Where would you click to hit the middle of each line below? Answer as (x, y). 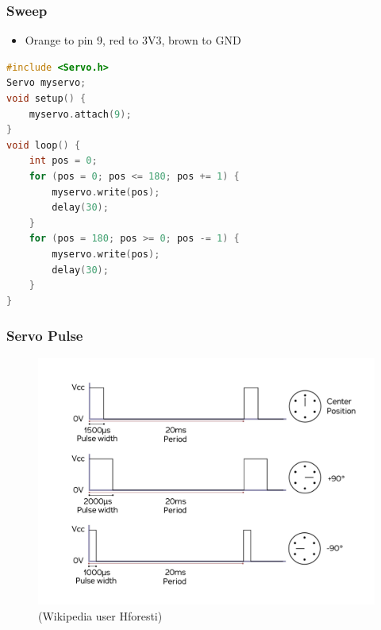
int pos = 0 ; (63, 161)
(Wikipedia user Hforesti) (100, 615)
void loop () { (44, 145)
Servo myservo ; (46, 83)
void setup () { (46, 99)
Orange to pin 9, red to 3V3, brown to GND (133, 40)
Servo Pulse (45, 336)
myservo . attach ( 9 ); (80, 114)
